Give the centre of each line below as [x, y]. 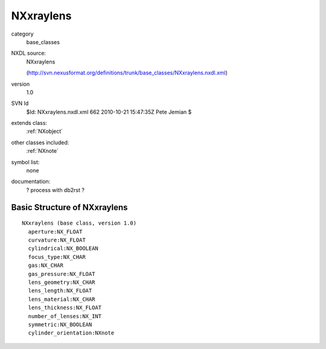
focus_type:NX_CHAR [57, 257]
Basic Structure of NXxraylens [69, 207]
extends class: [29, 123]
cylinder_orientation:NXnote [71, 333]
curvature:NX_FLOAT [57, 240]
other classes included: [40, 142]
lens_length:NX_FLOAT [60, 291]
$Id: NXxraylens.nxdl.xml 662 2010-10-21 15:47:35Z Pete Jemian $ [109, 112]
